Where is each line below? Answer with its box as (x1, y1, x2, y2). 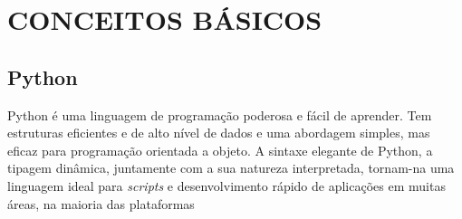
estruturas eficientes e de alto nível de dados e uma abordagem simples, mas (7, 123, 430, 142)
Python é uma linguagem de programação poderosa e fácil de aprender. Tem (7, 105, 432, 124)
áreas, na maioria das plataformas (7, 194, 195, 213)
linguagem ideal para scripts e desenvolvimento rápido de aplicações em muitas (7, 176, 446, 195)
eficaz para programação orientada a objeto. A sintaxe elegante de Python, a (7, 140, 433, 159)
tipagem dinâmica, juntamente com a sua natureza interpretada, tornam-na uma (7, 158, 455, 177)
